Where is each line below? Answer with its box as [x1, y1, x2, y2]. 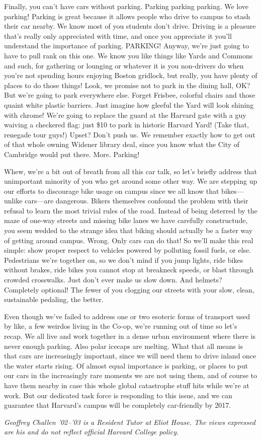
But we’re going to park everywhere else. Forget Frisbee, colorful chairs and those [4, 90, 255, 100]
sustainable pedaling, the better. [4, 294, 104, 305]
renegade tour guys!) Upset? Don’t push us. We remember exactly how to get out [4, 129, 255, 139]
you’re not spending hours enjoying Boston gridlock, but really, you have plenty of [4, 70, 257, 81]
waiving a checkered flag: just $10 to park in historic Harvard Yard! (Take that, [4, 119, 249, 130]
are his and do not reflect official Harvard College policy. [4, 426, 179, 437]
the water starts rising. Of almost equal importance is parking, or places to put [4, 360, 248, 371]
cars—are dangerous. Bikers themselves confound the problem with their [25, 195, 248, 206]
